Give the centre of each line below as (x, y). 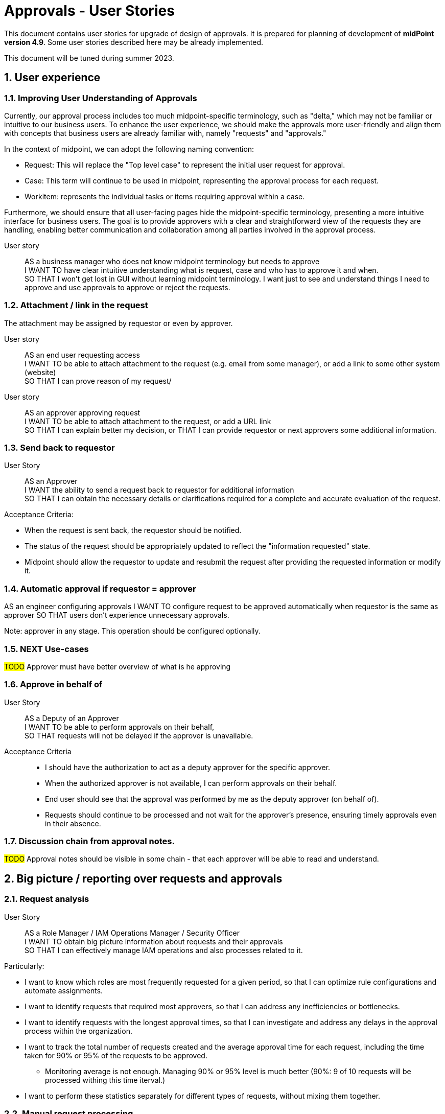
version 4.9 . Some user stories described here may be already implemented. (134, 42)
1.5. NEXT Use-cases (46, 649)
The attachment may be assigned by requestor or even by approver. (119, 323)
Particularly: (24, 966)
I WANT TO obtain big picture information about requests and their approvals (154, 941)
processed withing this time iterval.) (105, 1080)
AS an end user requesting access (82, 355)
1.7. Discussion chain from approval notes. (89, 841)
